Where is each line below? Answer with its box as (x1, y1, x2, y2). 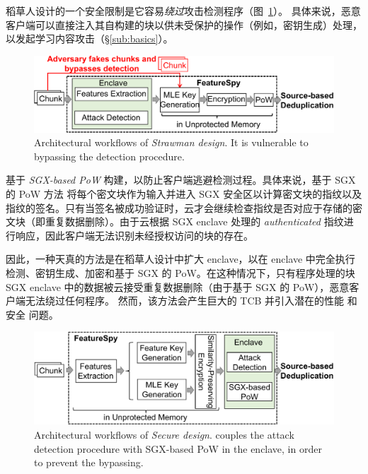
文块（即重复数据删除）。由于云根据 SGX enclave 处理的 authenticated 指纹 (6, 214, 344, 229)
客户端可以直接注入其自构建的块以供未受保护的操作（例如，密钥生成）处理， (6, 17, 362, 32)
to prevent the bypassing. (34, 455, 144, 470)
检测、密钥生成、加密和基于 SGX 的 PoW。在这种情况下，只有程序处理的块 (6, 266, 355, 280)
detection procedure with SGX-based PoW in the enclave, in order (34, 441, 322, 456)
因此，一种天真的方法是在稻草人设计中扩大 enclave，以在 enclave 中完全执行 (6, 251, 355, 266)
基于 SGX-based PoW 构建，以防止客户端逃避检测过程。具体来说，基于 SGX (6, 172, 356, 187)
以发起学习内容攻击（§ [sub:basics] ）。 (6, 31, 173, 46)
